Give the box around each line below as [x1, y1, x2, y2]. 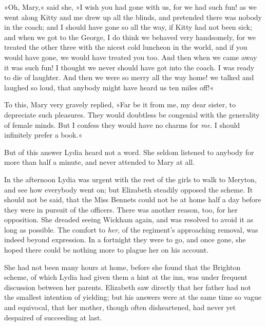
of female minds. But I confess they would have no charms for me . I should [4, 119, 240, 130]
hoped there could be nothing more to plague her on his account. [4, 244, 209, 255]
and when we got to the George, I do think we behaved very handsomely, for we [4, 31, 256, 42]
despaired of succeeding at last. [4, 312, 102, 322]
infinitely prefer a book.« [4, 129, 83, 140]
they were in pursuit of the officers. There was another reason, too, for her [4, 204, 238, 215]
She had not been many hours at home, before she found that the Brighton [4, 261, 241, 272]
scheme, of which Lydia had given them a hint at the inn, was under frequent [4, 272, 248, 282]
